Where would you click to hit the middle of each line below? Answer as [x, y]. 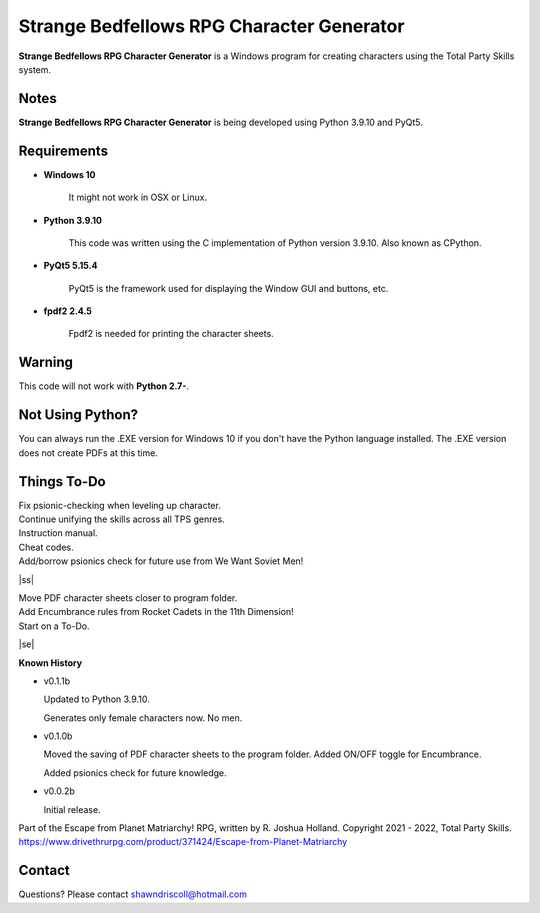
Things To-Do [62, 481]
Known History [50, 662]
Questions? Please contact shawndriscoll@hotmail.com [132, 894]
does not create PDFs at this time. [88, 452]
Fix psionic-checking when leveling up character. [120, 505]
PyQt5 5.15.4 [70, 266]
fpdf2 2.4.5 [67, 311]
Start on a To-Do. [54, 626]
